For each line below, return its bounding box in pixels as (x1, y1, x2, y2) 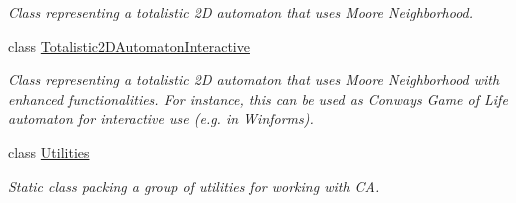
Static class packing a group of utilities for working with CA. (8, 175, 380, 196)
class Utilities (8, 141, 90, 162)
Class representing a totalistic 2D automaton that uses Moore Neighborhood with (8, 69, 500, 90)
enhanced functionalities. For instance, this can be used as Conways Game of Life (8, 88, 508, 109)
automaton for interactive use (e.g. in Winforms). (8, 108, 314, 129)
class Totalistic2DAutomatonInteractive (8, 35, 250, 56)
